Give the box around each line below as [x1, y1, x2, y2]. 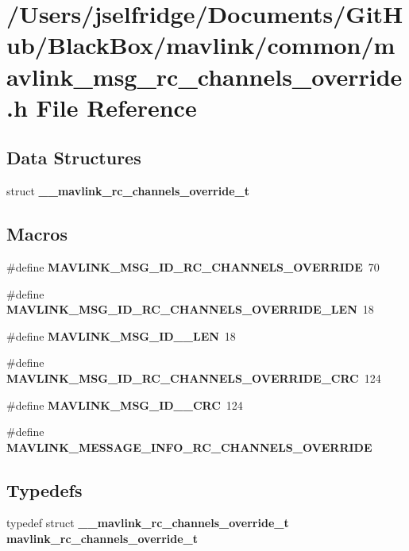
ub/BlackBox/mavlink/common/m [6, 29, 395, 61]
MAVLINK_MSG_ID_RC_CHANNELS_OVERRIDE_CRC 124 [6, 369, 381, 386]
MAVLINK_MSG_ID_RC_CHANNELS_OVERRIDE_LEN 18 [6, 301, 374, 318]
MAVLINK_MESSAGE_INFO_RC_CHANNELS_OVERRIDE [6, 438, 372, 455]
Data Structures [6, 145, 141, 170]
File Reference [36, 91, 197, 123]
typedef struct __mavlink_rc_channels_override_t [6, 514, 289, 531]
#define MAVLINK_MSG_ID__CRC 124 [6, 396, 243, 413]
